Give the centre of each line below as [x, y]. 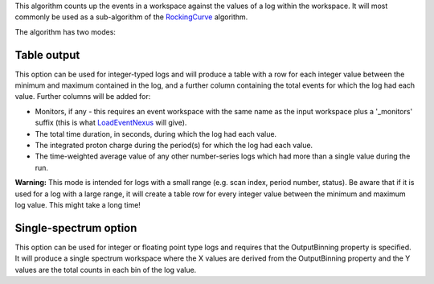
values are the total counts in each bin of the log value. [106, 270]
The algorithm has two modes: [66, 31]
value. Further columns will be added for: [83, 97]
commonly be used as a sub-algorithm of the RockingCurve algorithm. [131, 17]
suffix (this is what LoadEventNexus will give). [111, 123]
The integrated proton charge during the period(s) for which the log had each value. [174, 146]
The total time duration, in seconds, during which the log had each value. [156, 134]
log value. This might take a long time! [78, 204]
